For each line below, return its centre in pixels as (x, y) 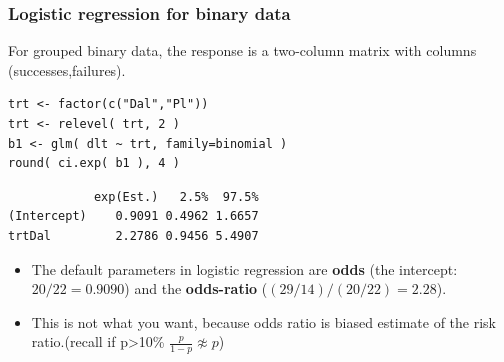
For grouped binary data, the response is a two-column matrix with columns (242, 50)
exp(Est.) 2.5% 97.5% (176, 196)
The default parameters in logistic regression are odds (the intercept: (244, 268)
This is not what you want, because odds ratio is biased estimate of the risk (264, 321)
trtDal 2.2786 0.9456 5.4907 (133, 235)
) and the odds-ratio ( (196, 288)
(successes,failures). (67, 69)
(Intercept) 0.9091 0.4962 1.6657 (133, 216)
